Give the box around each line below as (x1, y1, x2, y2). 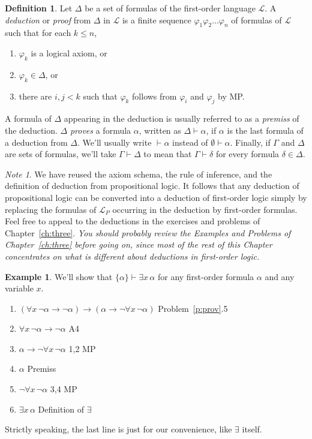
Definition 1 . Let (5, 2, 73, 14)
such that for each (5, 26, 71, 39)
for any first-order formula (157, 270, 254, 282)
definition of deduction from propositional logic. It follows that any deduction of (5, 179, 299, 192)
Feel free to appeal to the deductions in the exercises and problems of (5, 215, 260, 227)
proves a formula (70, 124, 131, 136)
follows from (132, 89, 177, 102)
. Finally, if (230, 136, 271, 148)
